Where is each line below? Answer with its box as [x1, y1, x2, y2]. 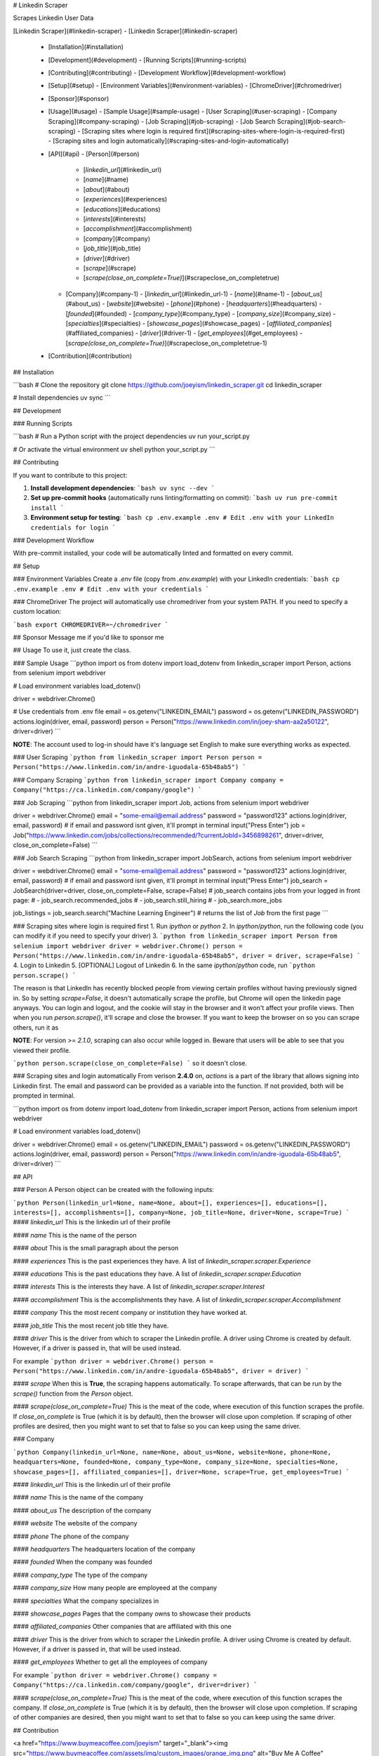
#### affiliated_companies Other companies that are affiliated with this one [13, 1623, 232, 1631]
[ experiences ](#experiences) [83, 195, 168, 204]
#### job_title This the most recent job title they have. [13, 1321, 169, 1330]
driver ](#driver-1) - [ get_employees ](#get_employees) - [142, 329, 303, 337]
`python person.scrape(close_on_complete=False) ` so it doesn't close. [13, 1059, 248, 1067]
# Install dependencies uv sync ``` [13, 393, 112, 402]
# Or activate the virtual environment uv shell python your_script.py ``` [13, 445, 215, 453]
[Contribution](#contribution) [48, 352, 133, 360]
